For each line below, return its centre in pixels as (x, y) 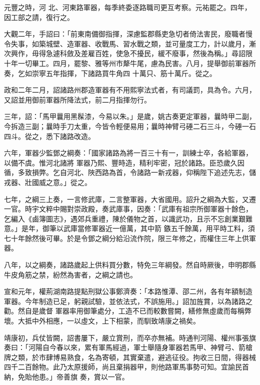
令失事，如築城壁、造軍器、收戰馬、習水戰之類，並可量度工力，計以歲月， (126, 43)
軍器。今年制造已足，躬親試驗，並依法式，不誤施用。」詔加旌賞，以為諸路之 (128, 301)
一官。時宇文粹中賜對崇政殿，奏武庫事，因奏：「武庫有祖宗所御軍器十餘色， (128, 209)
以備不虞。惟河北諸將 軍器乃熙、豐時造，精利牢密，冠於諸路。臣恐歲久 (121, 162)
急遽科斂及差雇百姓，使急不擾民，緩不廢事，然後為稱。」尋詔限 (149, 53)
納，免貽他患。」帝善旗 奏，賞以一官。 (66, 376)
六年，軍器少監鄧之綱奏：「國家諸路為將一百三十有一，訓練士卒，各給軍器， (128, 153)
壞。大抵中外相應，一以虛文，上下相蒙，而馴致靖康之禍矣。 (102, 321)
